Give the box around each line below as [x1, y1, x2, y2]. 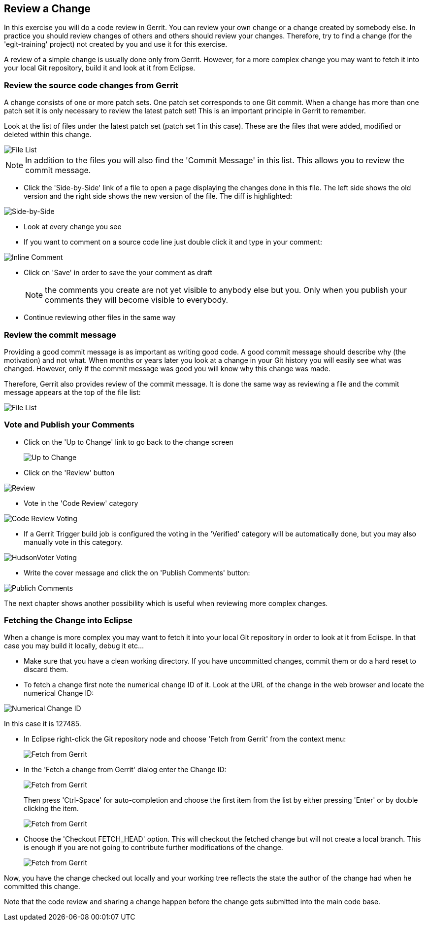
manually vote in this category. [24, 537, 123, 546]
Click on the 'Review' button [24, 468, 115, 477]
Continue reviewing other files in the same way [24, 313, 176, 322]
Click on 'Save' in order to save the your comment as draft [24, 268, 212, 277]
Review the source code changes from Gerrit [4, 80, 179, 90]
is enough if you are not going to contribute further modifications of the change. [24, 843, 283, 852]
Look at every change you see [24, 222, 122, 231]
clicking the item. [24, 804, 79, 813]
